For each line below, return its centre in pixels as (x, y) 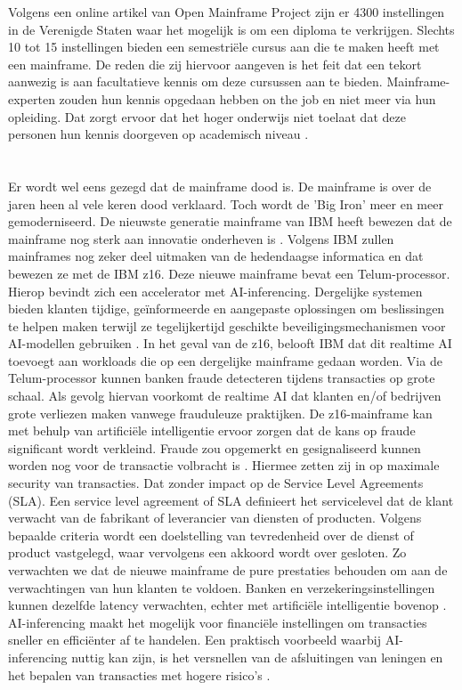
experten (32, 98)
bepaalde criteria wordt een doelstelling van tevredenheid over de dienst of (211, 535)
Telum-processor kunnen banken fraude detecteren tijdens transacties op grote (222, 378)
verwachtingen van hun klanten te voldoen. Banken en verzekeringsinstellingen (222, 587)
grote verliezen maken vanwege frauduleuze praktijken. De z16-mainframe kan (220, 413)
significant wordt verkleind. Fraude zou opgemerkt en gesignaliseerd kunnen (215, 447)
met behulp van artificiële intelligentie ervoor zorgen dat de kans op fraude (212, 430)
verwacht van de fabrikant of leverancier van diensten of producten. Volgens (215, 518)
